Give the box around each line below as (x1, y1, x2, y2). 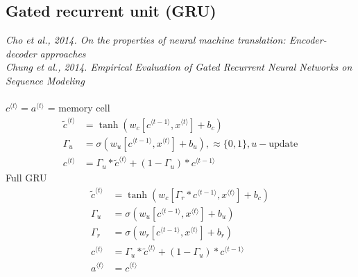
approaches (40, 46, 86, 60)
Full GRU (6, 170, 47, 185)
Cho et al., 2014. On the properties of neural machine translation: (6, 33, 286, 47)
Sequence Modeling (6, 73, 85, 87)
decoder (6, 46, 37, 60)
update (268, 138, 298, 149)
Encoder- (289, 33, 327, 47)
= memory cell (47, 100, 110, 115)
